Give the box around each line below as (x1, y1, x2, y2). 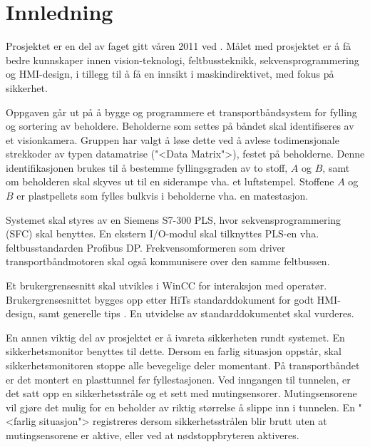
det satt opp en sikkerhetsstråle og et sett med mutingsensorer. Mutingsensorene (6, 386, 357, 401)
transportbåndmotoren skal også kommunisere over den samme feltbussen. (6, 254, 330, 269)
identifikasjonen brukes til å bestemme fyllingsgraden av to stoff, (6, 160, 288, 175)
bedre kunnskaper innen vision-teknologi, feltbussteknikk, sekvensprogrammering (6, 52, 359, 67)
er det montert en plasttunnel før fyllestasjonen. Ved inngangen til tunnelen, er (6, 371, 351, 386)
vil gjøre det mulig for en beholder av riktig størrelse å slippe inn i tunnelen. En (6, 399, 355, 414)
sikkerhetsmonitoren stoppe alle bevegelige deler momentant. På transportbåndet (6, 358, 360, 372)
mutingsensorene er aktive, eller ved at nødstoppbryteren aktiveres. (6, 427, 299, 442)
